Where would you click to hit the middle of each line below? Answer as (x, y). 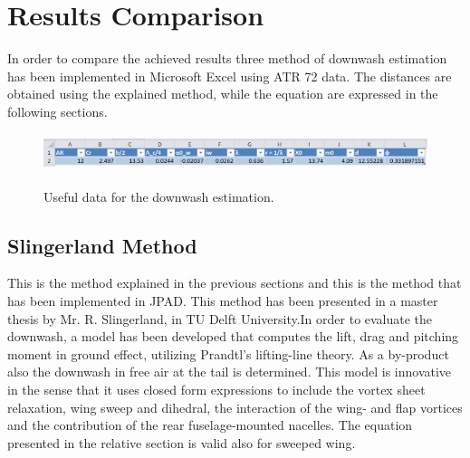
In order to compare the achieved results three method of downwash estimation (227, 58)
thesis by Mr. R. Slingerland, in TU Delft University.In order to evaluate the (220, 318)
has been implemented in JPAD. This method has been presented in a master (223, 301)
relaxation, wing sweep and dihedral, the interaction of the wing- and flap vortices (235, 407)
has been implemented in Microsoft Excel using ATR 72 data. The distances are (230, 76)
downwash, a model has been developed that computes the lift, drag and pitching (233, 336)
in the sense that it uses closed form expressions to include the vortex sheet (216, 390)
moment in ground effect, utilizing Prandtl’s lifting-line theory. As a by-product (228, 353)
